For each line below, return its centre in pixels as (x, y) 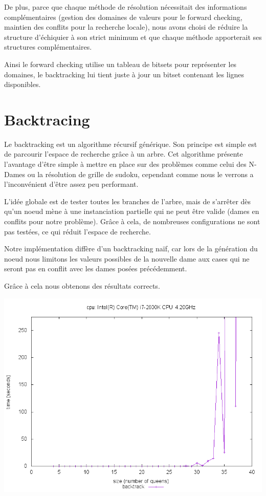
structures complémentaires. (48, 47)
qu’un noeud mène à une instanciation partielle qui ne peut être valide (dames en (132, 211)
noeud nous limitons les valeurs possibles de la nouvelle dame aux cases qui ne (127, 258)
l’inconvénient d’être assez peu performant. (71, 184)
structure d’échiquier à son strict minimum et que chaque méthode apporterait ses (133, 37)
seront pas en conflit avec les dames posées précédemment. (96, 268)
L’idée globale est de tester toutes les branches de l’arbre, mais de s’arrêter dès (128, 201)
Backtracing (47, 119)
